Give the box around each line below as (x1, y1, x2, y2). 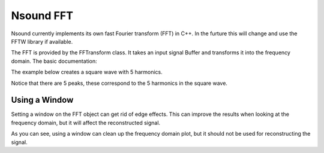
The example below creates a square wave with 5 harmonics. (11, 69, 163, 76)
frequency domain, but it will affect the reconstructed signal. (11, 119, 161, 126)
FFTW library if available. (11, 38, 73, 45)
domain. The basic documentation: (11, 57, 97, 65)
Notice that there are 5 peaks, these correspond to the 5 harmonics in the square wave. (11, 79, 228, 87)
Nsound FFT (11, 9, 73, 22)
